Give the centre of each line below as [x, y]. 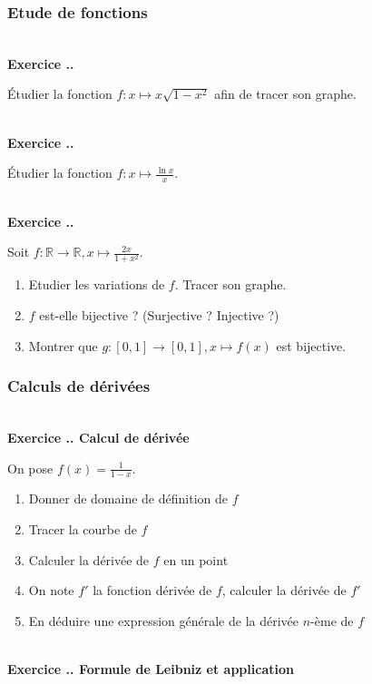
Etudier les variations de [97, 284]
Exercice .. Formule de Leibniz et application [151, 668]
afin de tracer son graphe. [285, 94]
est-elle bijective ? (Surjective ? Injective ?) [159, 314]
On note [51, 590]
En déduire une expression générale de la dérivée [164, 620]
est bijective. [311, 345]
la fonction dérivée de [152, 590]
